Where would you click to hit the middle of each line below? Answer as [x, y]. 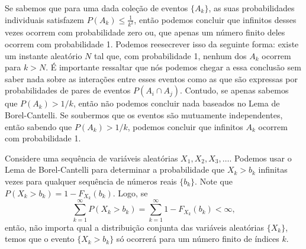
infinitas [273, 169]
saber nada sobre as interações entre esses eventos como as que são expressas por [151, 78]
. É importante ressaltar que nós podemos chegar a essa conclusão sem [173, 67]
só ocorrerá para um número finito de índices [198, 239]
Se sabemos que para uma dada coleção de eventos [96, 8]
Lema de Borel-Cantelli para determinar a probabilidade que [115, 169]
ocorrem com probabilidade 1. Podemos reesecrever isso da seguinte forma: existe [152, 44]
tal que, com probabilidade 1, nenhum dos [170, 55]
